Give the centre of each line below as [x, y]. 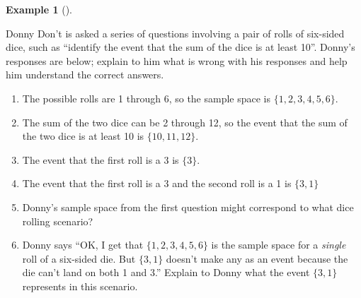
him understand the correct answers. [85, 74]
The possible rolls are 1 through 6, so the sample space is [147, 98]
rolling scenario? [58, 221]
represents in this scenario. [80, 286]
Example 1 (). [39, 9]
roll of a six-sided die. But [79, 258]
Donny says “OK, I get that [83, 245]
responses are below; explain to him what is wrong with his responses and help [177, 60]
